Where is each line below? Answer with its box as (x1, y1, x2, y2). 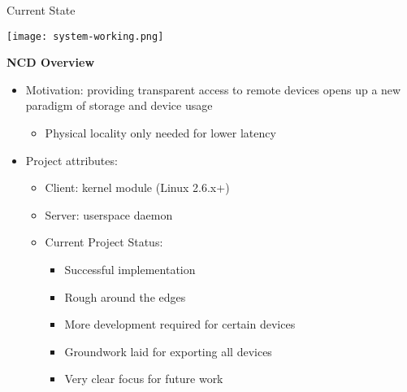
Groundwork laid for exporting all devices (64, 342, 272, 359)
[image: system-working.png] (6, 30, 164, 42)
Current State (6, 2, 76, 18)
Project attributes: (25, 151, 118, 168)
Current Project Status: (45, 233, 163, 250)
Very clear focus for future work (64, 370, 223, 387)
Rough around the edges (64, 288, 186, 305)
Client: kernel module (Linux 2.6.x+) (45, 179, 230, 196)
